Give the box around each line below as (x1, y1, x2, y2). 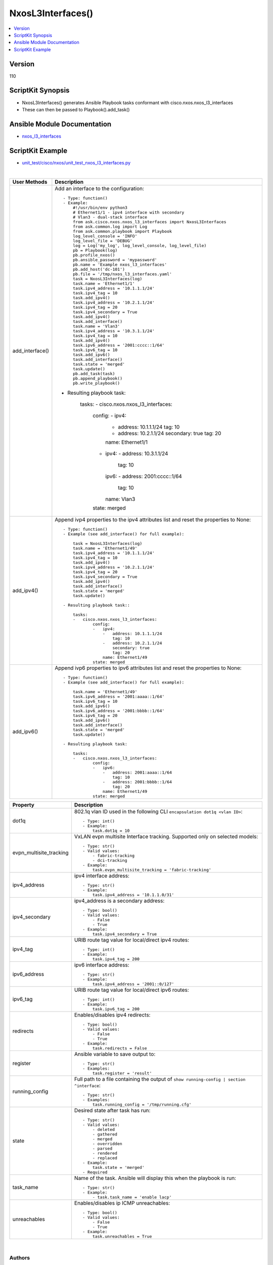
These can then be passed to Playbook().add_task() (22, 106, 130, 112)
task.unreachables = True (92, 1234, 152, 1239)
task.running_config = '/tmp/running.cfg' (92, 1102, 192, 1107)
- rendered (92, 1150, 117, 1156)
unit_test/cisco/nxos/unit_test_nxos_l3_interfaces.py (22, 159, 131, 165)
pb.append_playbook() (72, 375, 123, 381)
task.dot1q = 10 (92, 828, 130, 833)
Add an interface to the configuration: (55, 185, 144, 192)
